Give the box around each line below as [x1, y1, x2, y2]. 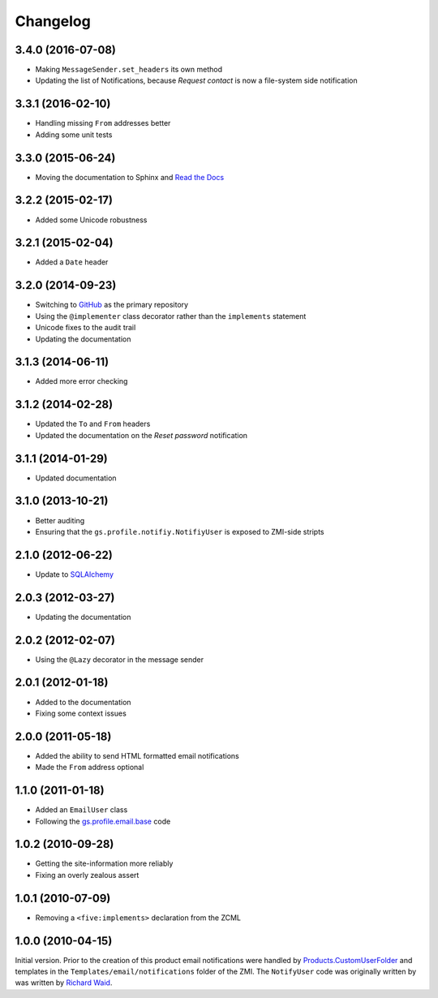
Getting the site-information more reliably [35, 858, 174, 868]
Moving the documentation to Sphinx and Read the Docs [35, 172, 225, 182]
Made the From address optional [35, 763, 144, 772]
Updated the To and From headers [35, 419, 151, 429]
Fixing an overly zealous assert [35, 870, 140, 880]
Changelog [15, 12, 91, 30]
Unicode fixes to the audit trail [35, 323, 136, 333]
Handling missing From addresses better [35, 118, 171, 128]
